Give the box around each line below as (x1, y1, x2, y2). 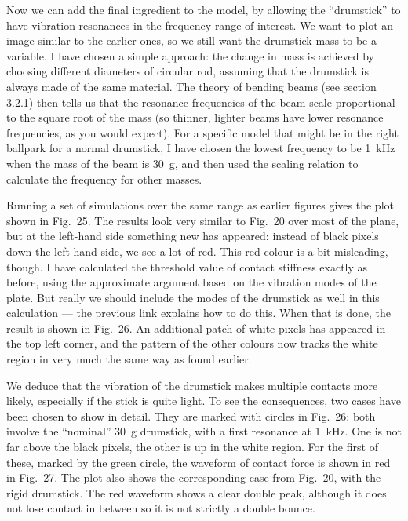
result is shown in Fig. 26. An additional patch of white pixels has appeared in (6, 319, 386, 336)
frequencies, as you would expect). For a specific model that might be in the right (6, 124, 399, 140)
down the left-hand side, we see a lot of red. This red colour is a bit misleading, (6, 242, 388, 259)
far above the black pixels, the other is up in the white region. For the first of (6, 439, 378, 455)
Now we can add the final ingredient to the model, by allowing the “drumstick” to (6, 2, 401, 17)
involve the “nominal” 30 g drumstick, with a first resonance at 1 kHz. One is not (6, 423, 403, 439)
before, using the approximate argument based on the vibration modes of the (6, 274, 377, 290)
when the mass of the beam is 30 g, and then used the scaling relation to (6, 155, 359, 171)
